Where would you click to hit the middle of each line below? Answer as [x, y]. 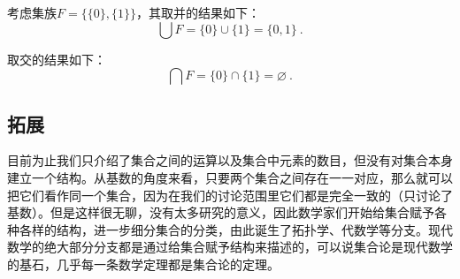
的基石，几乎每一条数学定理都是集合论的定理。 [143, 264]
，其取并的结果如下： [198, 12]
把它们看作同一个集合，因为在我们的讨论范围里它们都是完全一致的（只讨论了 [230, 195]
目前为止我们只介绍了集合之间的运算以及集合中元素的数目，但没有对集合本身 [230, 160]
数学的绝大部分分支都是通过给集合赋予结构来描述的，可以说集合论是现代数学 [230, 247]
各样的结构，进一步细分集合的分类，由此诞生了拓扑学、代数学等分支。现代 [236, 229]
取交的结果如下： [57, 59]
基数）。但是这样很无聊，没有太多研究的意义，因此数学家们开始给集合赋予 [221, 212]
